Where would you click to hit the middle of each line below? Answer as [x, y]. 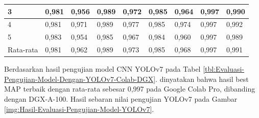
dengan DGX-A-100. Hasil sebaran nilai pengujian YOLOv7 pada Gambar [121, 98]
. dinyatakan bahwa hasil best [202, 79]
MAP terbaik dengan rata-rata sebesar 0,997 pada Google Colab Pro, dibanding [130, 89]
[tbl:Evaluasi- [223, 69]
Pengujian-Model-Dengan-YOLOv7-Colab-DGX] [80, 79]
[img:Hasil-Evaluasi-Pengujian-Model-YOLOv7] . [79, 109]
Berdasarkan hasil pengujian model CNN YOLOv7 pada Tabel [102, 69]
